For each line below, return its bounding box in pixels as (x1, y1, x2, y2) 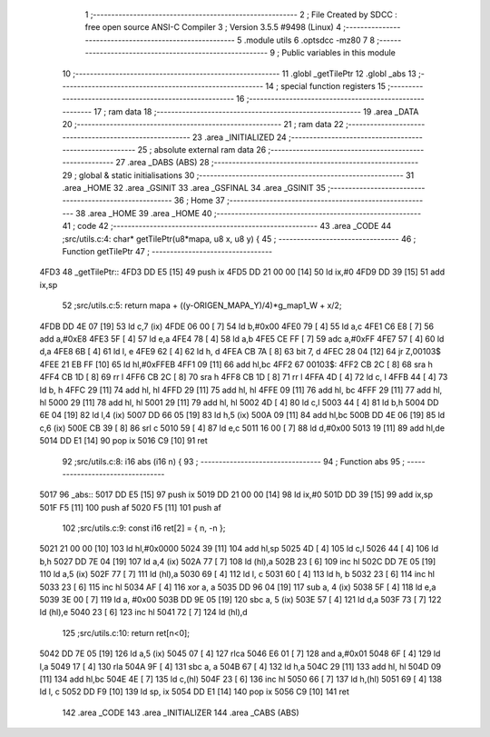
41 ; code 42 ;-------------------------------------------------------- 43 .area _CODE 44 (62, 221, 392, 232)
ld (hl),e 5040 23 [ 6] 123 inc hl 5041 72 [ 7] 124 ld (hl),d (39, 607, 249, 618)
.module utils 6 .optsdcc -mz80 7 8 (243, 35, 376, 45)
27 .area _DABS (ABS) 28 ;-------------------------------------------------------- (115, 157, 419, 168)
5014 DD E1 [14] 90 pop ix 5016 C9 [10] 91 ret (39, 435, 208, 446)
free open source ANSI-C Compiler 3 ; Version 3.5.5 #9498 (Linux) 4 (84, 22, 342, 33)
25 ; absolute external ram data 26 (137, 144, 267, 154)
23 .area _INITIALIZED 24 (191, 132, 288, 143)
